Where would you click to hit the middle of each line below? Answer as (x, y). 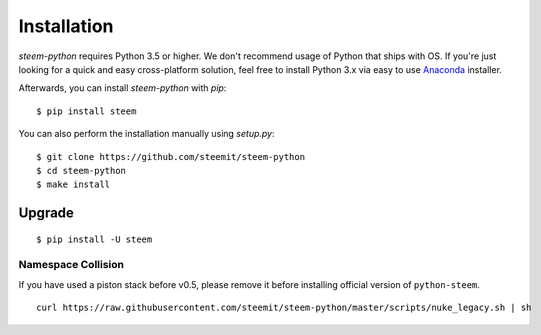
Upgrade (46, 213)
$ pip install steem (86, 111)
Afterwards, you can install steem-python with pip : (122, 88)
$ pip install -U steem (94, 239)
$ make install (73, 184)
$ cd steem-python (81, 170)
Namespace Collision (71, 265)
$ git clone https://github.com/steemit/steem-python (170, 156)
